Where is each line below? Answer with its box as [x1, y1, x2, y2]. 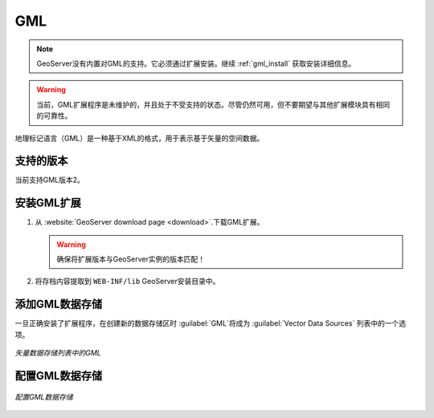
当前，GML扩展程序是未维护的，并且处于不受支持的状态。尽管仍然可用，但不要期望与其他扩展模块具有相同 [36, 99, 391, 109]
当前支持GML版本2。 [14, 175, 84, 185]
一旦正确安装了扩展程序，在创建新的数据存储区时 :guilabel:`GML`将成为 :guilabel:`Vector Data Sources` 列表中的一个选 [14, 319, 407, 328]
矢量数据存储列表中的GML [14, 348, 102, 358]
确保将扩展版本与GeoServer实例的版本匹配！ [56, 254, 205, 264]
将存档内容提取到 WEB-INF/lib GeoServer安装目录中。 [35, 277, 220, 286]
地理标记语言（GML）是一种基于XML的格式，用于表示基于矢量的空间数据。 [14, 133, 264, 143]
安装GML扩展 [14, 197, 82, 210]
